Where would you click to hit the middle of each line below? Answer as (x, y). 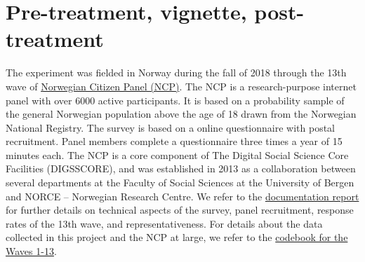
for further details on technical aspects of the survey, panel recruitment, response (180, 210)
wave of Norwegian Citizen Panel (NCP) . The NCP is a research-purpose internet (181, 86)
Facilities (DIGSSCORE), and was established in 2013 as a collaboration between (181, 168)
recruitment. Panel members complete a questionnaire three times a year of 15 (174, 141)
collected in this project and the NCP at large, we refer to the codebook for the (177, 237)
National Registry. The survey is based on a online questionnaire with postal (171, 127)
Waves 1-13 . (31, 251)
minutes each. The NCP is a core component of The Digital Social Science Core (177, 154)
